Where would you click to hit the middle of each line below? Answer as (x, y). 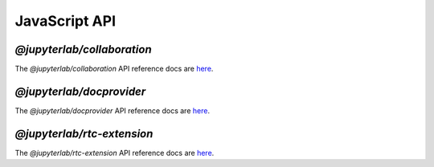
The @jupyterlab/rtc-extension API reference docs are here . (115, 153)
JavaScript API (66, 21)
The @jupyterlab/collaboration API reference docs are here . (114, 69)
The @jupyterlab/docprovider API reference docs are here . (113, 110)
